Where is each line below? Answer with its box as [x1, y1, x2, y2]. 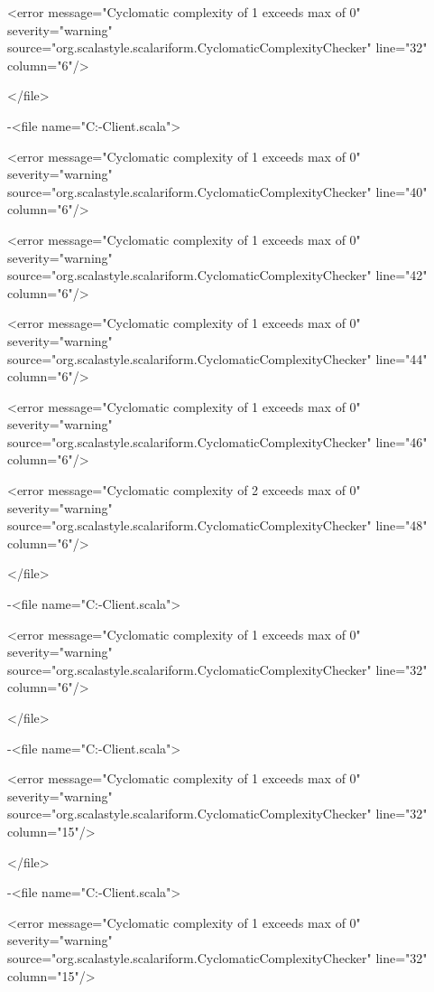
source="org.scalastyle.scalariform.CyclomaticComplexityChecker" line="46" [7, 432, 428, 451]
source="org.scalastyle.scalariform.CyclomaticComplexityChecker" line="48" [7, 516, 428, 535]
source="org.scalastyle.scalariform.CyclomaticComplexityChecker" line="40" [7, 182, 428, 201]
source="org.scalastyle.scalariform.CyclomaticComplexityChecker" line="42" [7, 266, 428, 285]
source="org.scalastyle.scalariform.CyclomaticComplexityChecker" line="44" [7, 349, 428, 368]
